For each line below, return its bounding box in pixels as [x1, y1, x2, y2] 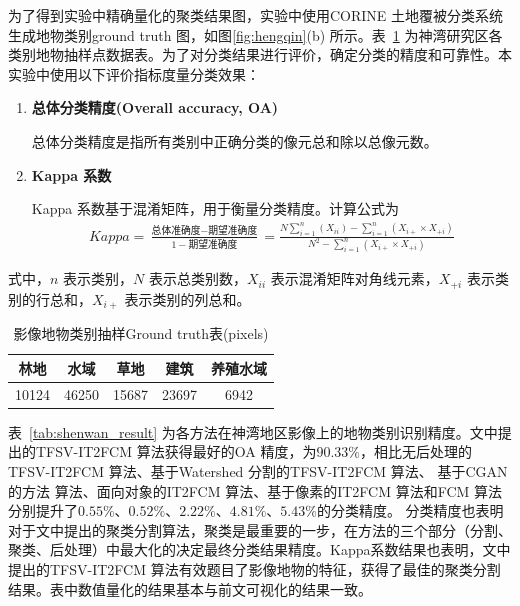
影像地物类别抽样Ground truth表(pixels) [13, 323, 269, 344]
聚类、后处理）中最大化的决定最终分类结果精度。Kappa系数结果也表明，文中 [8, 539, 511, 560]
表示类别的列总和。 [124, 288, 251, 309]
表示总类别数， [148, 268, 247, 289]
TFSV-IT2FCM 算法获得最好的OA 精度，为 [35, 441, 317, 462]
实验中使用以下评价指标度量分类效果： [8, 63, 260, 84]
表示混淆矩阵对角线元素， [270, 268, 439, 289]
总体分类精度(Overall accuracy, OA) [31, 97, 279, 118]
